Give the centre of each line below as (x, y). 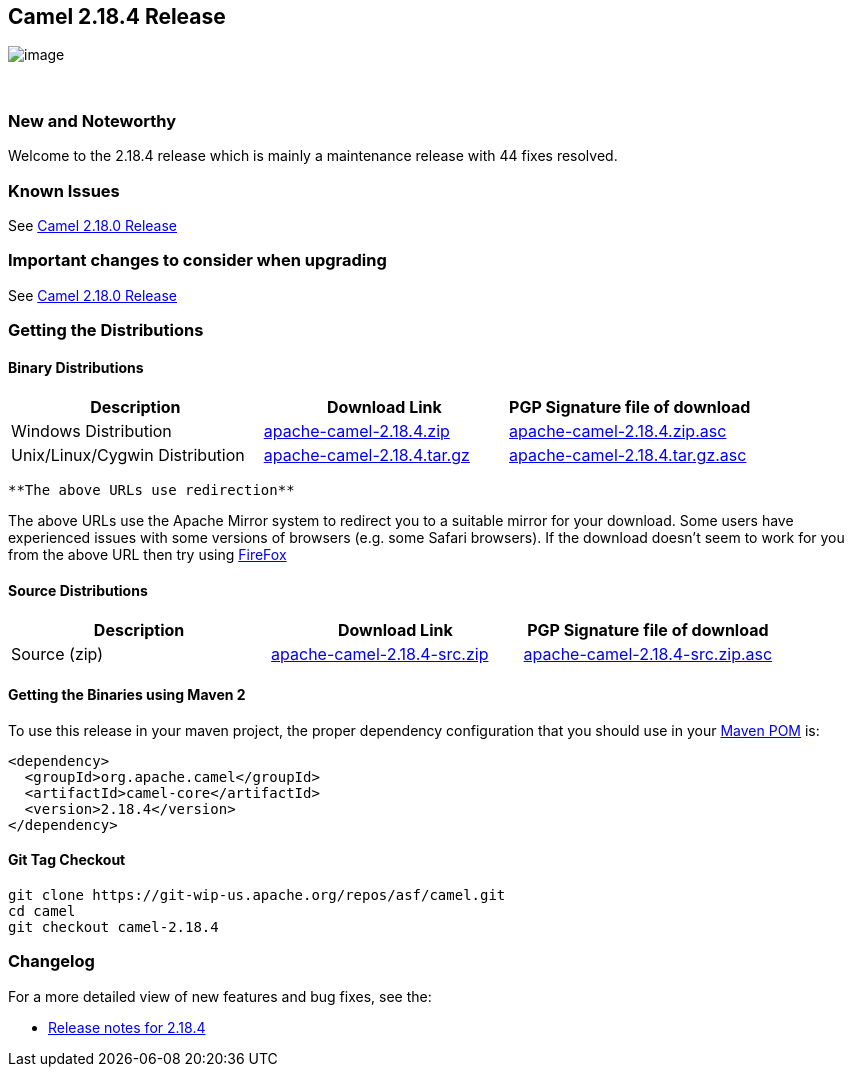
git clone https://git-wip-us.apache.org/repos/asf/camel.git (257, 894)
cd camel (42, 910)
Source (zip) (57, 654)
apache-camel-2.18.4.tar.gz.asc (628, 455)
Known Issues (64, 190)
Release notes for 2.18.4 (127, 1027)
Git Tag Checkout (67, 860)
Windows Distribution (91, 431)
